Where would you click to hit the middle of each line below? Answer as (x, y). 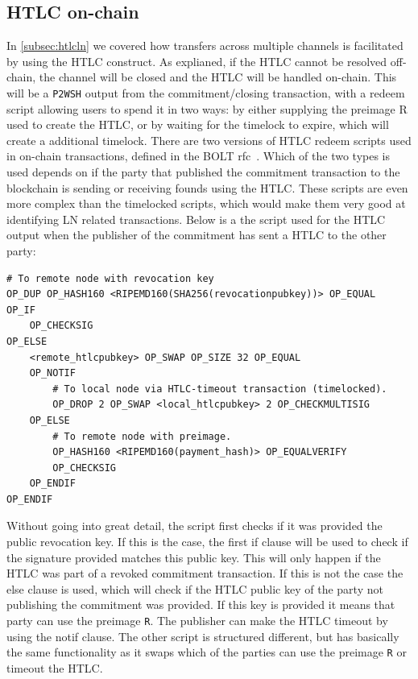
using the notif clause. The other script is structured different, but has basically (203, 636)
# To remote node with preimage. (142, 436)
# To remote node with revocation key (110, 278)
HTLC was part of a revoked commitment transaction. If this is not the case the (205, 573)
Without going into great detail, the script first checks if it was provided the (195, 526)
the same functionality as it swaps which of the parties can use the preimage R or (207, 652)
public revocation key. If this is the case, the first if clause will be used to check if (207, 542)
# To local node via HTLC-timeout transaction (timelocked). (220, 389)
